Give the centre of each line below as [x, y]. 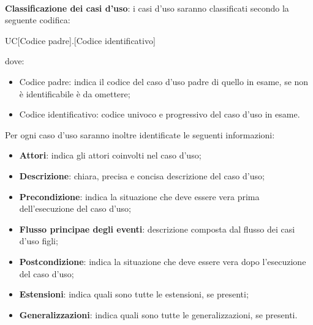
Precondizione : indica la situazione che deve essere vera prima [139, 196]
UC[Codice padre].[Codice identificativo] [80, 40]
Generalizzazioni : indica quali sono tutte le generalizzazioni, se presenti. [158, 314]
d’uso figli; [39, 241]
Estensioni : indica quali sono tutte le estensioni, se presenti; [134, 294]
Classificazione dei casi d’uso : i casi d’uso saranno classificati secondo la [147, 8]
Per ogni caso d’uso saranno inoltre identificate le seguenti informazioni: [140, 134]
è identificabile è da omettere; [75, 93]
